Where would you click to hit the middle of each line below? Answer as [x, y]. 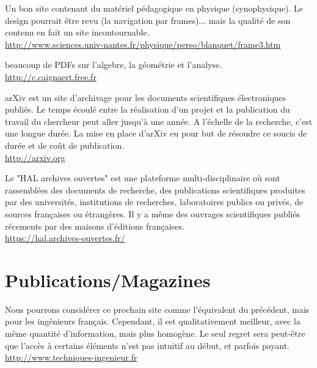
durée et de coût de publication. [65, 145]
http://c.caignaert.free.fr [51, 76]
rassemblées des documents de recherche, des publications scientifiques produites [155, 190]
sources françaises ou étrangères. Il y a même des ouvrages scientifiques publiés [153, 213]
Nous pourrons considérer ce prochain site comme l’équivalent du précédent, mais [157, 309]
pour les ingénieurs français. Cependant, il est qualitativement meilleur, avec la [153, 321]
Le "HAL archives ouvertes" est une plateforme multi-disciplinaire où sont [143, 178]
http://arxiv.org [35, 157]
